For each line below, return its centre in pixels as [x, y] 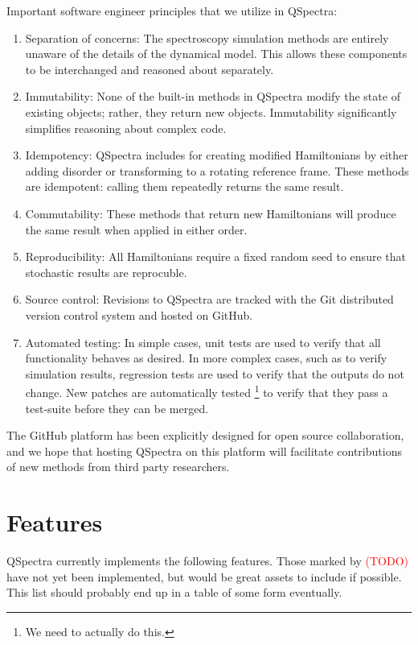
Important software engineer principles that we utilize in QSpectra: [172, 10]
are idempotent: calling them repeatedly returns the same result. [184, 186]
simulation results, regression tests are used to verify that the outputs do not [215, 373]
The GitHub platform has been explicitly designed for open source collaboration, [205, 435]
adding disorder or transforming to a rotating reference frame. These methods [217, 170]
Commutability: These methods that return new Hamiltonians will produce [211, 213]
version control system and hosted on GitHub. [139, 314]
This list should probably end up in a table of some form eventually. [174, 592]
